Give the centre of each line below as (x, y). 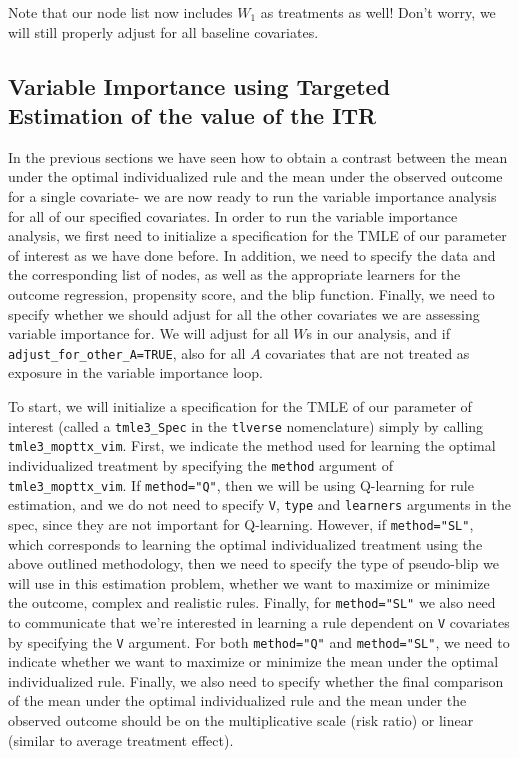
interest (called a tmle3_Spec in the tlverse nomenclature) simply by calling (246, 425)
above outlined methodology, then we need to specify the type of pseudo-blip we (253, 563)
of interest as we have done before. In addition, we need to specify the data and (252, 254)
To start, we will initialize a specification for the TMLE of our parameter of (240, 405)
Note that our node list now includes (120, 12)
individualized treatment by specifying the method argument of (200, 464)
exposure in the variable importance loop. (135, 372)
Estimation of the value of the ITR (192, 114)
